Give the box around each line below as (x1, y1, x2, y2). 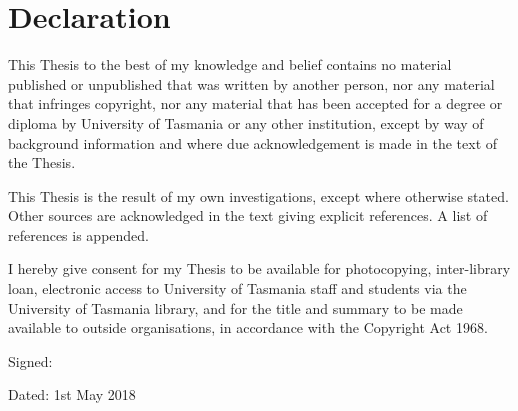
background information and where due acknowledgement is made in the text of (8, 132, 498, 153)
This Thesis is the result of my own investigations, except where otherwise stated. (8, 185, 509, 206)
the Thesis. (8, 152, 76, 173)
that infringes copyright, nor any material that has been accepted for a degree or (8, 93, 503, 114)
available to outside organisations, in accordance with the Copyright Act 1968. (8, 317, 488, 338)
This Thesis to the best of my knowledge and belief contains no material (8, 54, 452, 75)
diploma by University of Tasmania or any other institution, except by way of (8, 112, 484, 133)
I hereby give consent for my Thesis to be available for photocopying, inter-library (8, 258, 511, 279)
